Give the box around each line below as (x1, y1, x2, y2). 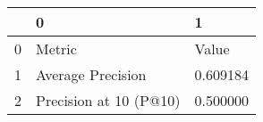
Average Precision (36, 64, 147, 85)
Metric (36, 38, 77, 59)
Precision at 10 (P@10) (36, 90, 181, 110)
